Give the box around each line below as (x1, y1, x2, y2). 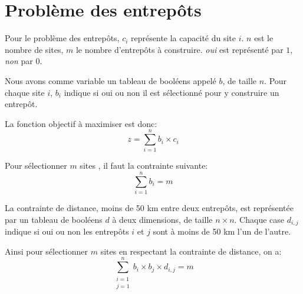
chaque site (5, 86, 45, 98)
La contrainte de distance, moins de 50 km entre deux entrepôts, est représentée (5, 202, 294, 214)
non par (5, 55, 33, 67)
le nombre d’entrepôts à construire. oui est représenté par (75, 43, 284, 55)
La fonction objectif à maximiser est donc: (5, 117, 157, 129)
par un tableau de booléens (5, 213, 103, 225)
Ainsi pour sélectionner (5, 245, 88, 257)
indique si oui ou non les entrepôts (5, 225, 129, 238)
